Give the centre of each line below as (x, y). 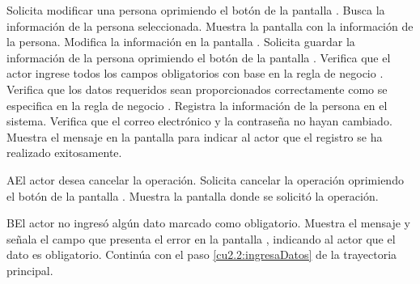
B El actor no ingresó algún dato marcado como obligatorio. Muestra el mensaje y (208, 223)
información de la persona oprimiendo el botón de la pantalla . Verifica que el (199, 57)
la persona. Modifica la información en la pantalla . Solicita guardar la (181, 42)
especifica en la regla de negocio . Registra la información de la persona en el (197, 105)
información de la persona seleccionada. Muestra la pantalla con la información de (210, 25)
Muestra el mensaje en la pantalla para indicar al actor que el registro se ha (195, 136)
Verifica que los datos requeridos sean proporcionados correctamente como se (197, 89)
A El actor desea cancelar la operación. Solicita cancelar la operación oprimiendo (205, 179)
